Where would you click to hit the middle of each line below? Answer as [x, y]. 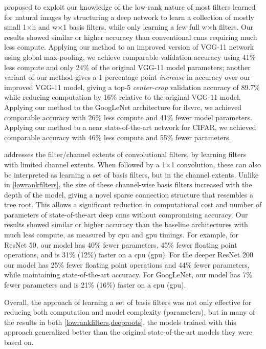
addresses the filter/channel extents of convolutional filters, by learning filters [125, 154]
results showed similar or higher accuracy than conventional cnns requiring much [131, 37]
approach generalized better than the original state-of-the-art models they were [128, 332]
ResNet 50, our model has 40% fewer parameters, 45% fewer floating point [121, 244]
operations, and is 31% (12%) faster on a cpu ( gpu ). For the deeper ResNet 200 [129, 255]
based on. [19, 342]
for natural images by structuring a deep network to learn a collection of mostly [129, 17]
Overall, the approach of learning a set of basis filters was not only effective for [128, 302]
